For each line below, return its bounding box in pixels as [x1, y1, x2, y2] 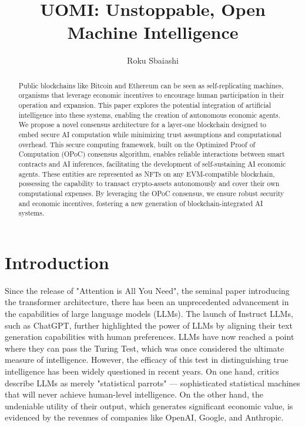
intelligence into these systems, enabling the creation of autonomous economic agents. [18, 110, 281, 120]
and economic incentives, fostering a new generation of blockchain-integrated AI [18, 198, 263, 208]
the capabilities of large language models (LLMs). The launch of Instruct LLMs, [5, 307, 293, 320]
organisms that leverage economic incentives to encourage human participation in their [18, 90, 284, 100]
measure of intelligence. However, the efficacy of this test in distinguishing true [5, 353, 289, 366]
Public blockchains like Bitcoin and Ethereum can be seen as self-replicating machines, [18, 80, 284, 90]
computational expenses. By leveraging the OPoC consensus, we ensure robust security [18, 188, 284, 198]
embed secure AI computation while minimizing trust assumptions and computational [18, 129, 281, 139]
